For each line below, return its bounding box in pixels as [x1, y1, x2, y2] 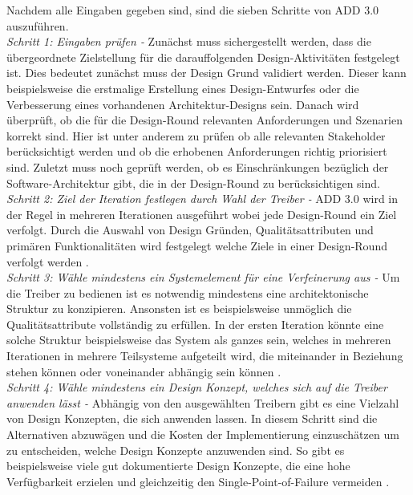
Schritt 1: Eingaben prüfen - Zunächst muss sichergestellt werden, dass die [6, 33, 371, 50]
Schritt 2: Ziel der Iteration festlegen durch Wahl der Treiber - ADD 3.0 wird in [6, 190, 399, 207]
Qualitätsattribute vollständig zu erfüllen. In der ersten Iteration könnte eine [6, 315, 384, 332]
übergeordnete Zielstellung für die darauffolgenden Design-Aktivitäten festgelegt [6, 48, 400, 65]
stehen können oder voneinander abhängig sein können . [6, 363, 281, 379]
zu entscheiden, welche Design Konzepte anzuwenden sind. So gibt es [6, 441, 345, 458]
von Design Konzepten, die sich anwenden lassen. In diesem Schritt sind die [6, 410, 378, 427]
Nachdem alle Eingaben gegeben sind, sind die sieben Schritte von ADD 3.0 [6, 2, 379, 18]
